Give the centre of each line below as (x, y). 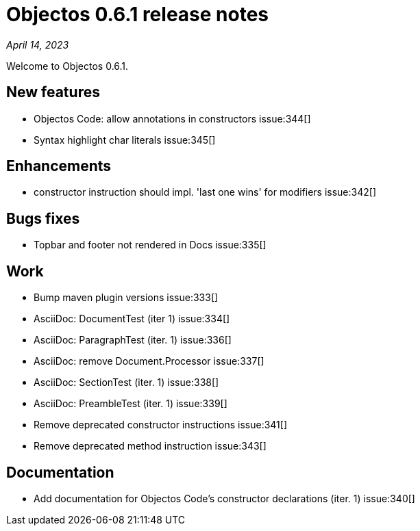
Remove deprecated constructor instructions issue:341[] (161, 425)
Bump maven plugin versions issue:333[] (126, 298)
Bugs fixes (43, 218)
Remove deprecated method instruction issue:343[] (150, 446)
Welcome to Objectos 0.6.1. (67, 66)
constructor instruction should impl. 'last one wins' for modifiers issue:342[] (205, 192)
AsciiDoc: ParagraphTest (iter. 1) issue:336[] (133, 340)
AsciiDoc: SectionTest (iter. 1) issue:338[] (126, 383)
